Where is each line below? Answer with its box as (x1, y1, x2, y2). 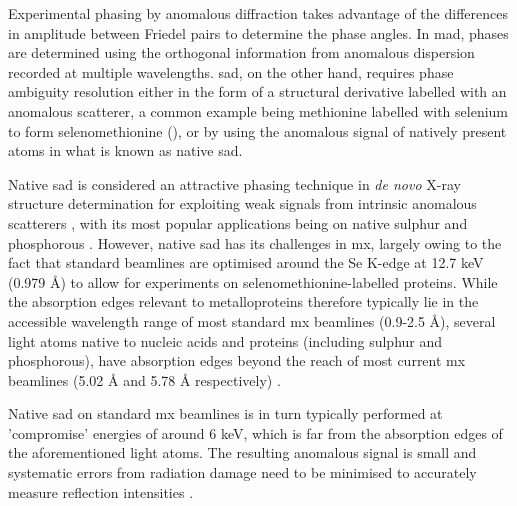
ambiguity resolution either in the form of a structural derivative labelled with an (8, 81, 507, 102)
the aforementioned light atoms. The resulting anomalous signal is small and (8, 442, 477, 463)
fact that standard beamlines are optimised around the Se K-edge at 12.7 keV (8, 252, 484, 273)
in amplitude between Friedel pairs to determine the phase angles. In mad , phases (8, 22, 509, 43)
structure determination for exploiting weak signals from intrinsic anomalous (8, 193, 477, 214)
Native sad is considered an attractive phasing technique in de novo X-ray (8, 173, 461, 194)
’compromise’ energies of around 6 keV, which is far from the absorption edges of (8, 422, 503, 443)
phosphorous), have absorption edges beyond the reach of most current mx (8, 350, 466, 371)
